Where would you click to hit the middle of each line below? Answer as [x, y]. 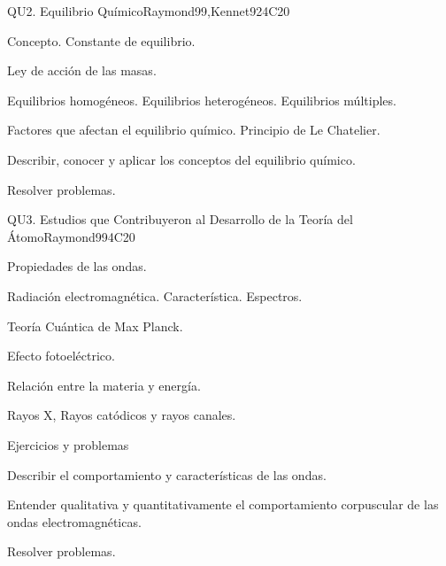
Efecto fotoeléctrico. [61, 356]
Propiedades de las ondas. [77, 266]
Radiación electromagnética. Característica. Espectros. [155, 295]
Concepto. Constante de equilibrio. [101, 40]
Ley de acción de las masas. [82, 70]
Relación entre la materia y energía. [104, 385]
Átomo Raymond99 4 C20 [71, 236]
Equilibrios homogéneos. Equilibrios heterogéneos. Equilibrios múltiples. [202, 100]
